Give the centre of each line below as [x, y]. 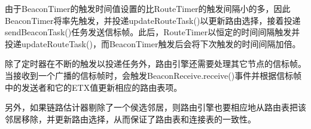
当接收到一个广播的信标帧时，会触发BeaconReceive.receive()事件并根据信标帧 [153, 75]
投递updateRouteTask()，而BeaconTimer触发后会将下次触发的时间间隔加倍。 [153, 43]
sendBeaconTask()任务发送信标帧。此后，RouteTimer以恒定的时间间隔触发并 [153, 32]
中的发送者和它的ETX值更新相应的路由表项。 [94, 87]
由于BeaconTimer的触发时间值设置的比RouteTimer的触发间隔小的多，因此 [148, 8]
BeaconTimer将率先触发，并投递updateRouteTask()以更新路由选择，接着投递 [153, 20]
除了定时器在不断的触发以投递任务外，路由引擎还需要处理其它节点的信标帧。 [155, 64]
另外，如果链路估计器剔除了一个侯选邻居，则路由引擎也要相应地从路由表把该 [155, 107]
